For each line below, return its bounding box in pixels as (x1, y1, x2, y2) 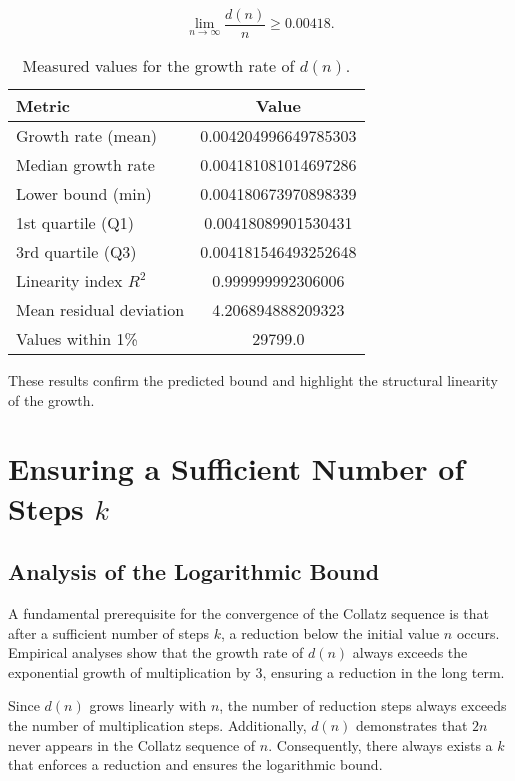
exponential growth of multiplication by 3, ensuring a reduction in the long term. (8, 661, 505, 682)
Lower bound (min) (16, 182, 152, 206)
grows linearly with (89, 695, 207, 716)
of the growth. (8, 389, 95, 410)
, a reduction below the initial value (220, 622, 440, 643)
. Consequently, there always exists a (268, 734, 493, 755)
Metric (16, 94, 70, 118)
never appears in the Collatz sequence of (8, 734, 256, 755)
